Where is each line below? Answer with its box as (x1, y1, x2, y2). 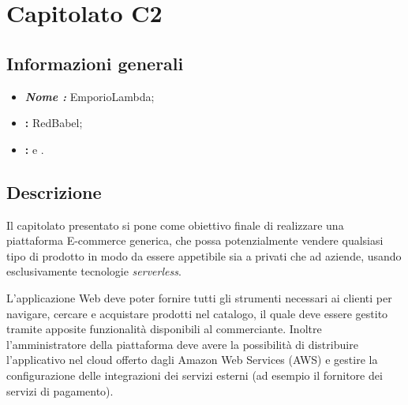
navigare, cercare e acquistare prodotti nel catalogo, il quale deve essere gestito (6, 305, 388, 321)
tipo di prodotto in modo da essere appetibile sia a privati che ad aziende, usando (6, 247, 402, 264)
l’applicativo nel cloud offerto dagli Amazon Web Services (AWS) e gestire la (6, 351, 378, 368)
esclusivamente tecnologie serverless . (6, 263, 182, 279)
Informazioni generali (6, 51, 184, 75)
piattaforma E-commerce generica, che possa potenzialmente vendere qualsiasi (6, 232, 384, 249)
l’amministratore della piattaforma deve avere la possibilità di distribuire (6, 336, 358, 352)
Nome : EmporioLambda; (24, 88, 155, 104)
